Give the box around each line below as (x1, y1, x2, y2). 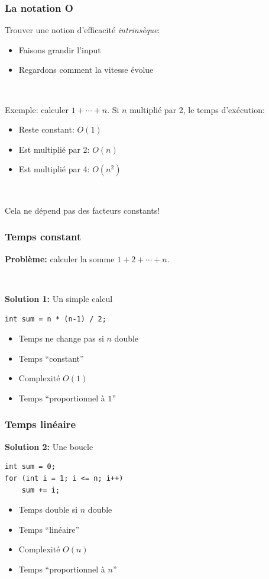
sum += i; (21, 485, 60, 494)
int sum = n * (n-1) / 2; (5, 314, 106, 323)
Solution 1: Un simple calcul (5, 292, 113, 304)
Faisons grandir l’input (18, 43, 101, 56)
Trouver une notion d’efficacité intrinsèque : (5, 24, 160, 36)
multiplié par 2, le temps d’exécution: (129, 103, 265, 115)
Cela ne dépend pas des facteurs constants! (5, 204, 160, 216)
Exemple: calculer (5, 103, 69, 115)
